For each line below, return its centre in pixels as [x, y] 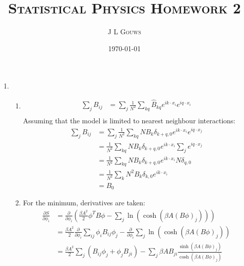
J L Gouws [124, 32]
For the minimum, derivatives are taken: [84, 203]
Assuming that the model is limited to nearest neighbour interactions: [129, 120]
